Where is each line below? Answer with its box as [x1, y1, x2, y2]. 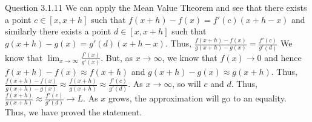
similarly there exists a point [5, 25, 111, 37]
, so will [172, 77, 201, 90]
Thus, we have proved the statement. [5, 106, 142, 118]
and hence [264, 51, 302, 63]
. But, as [101, 51, 133, 63]
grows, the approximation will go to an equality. [108, 92, 287, 104]
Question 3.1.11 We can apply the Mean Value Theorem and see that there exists [5, 1, 307, 13]
